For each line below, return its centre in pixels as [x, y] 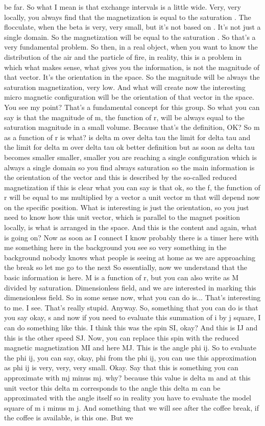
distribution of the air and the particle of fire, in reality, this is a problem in [123, 57]
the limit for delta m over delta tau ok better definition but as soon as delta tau [129, 147]
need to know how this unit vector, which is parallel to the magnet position [122, 217]
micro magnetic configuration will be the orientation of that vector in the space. [129, 97]
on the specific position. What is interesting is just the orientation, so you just [127, 207]
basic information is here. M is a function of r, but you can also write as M [122, 277]
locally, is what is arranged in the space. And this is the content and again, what [131, 227]
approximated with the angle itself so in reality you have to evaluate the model [128, 398]
